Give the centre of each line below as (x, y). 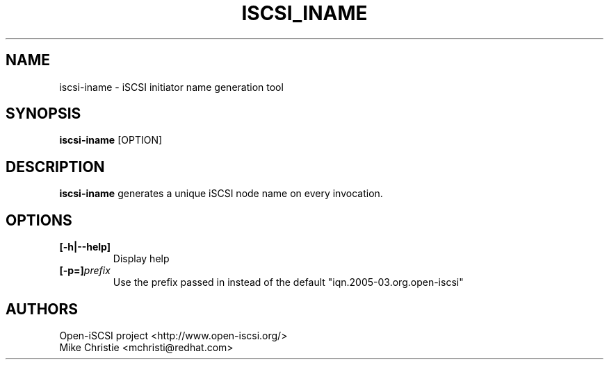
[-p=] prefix (85, 271)
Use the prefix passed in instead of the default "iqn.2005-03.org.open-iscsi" (288, 282)
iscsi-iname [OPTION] (111, 140)
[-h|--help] (85, 247)
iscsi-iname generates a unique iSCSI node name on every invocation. (221, 194)
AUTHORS (42, 309)
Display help (141, 259)
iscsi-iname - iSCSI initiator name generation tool (171, 87)
